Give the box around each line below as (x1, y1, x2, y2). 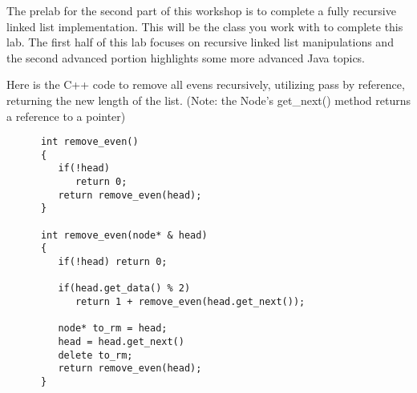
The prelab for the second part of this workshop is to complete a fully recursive (6, 2, 396, 18)
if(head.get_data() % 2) (58, 283, 191, 295)
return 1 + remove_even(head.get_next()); (75, 296, 306, 308)
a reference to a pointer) (6, 107, 126, 124)
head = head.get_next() (58, 336, 184, 347)
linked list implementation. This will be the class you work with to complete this (6, 18, 403, 34)
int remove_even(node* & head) (40, 229, 208, 241)
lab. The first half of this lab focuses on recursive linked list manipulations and (6, 34, 394, 50)
